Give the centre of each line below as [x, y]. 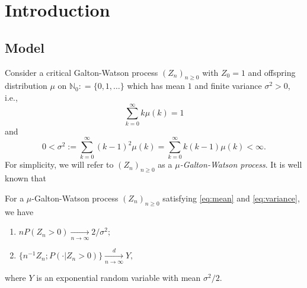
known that [26, 178]
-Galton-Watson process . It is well [241, 164]
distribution [26, 86]
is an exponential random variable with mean [119, 277]
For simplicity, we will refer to [59, 164]
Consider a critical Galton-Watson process [81, 72]
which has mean [156, 86]
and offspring [272, 72]
